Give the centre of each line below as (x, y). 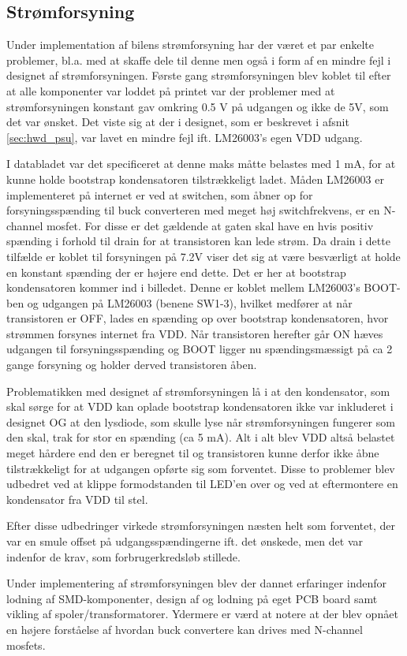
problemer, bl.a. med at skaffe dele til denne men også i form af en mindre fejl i (199, 60)
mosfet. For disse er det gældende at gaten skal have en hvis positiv (210, 225)
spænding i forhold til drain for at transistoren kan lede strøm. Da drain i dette (198, 241)
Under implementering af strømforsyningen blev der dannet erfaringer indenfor (197, 583)
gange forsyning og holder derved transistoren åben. (132, 365)
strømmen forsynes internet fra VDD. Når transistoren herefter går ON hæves (195, 333)
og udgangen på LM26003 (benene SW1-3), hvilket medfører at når (190, 302)
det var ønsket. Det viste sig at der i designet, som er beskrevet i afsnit (178, 122)
